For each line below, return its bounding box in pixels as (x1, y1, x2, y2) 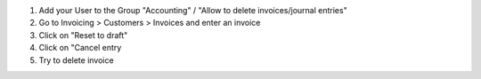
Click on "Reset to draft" (38, 29, 128, 40)
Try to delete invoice (38, 54, 115, 66)
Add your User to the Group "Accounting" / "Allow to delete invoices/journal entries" (38, 5, 347, 15)
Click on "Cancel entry (38, 43, 122, 53)
